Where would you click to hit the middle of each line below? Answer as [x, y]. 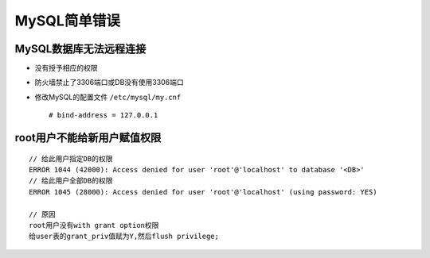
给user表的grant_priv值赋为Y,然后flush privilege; [124, 237]
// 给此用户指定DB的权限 [71, 158]
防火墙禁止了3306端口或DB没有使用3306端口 [109, 83]
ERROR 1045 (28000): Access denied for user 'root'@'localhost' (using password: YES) [203, 192]
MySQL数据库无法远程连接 [80, 49]
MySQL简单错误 [68, 21]
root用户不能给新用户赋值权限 [88, 138]
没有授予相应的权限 [66, 68]
